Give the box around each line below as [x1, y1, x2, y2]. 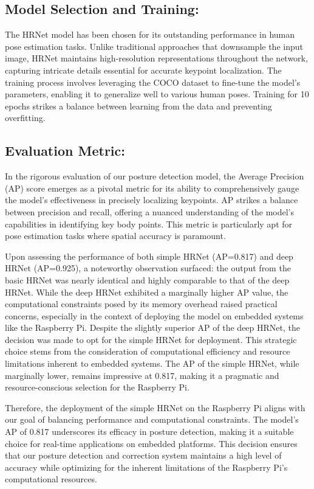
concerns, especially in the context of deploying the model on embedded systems [5, 309, 304, 322]
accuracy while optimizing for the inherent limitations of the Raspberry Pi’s [5, 460, 288, 473]
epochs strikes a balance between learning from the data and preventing [5, 99, 272, 112]
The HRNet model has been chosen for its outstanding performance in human [5, 28, 295, 41]
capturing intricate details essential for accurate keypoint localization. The [5, 63, 282, 76]
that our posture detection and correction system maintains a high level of [5, 449, 282, 462]
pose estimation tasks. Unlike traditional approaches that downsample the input [5, 40, 303, 52]
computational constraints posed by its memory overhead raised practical [5, 297, 278, 310]
